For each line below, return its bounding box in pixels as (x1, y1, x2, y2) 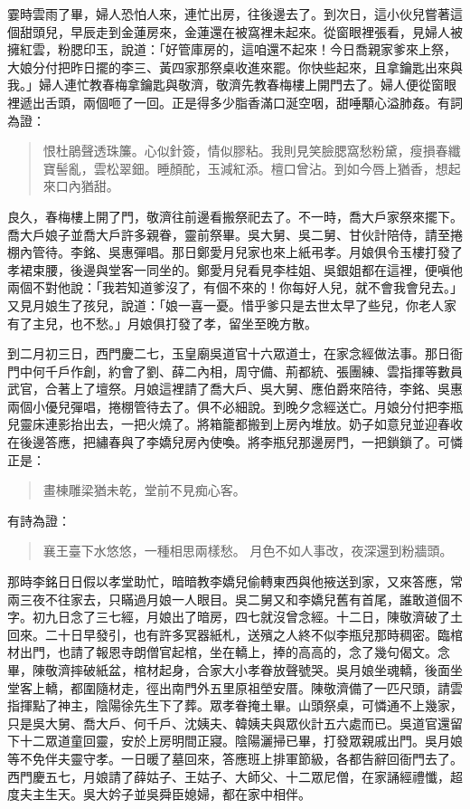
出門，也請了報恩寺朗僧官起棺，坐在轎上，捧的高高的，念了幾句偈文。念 (19, 642, 450, 661)
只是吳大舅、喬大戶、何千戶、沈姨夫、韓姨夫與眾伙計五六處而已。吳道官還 (7, 713, 450, 732)
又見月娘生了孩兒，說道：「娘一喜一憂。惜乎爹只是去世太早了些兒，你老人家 (7, 295, 456, 314)
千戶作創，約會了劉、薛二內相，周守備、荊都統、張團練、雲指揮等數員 (44, 361, 463, 380)
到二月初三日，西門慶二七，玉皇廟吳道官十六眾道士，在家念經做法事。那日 (7, 344, 450, 363)
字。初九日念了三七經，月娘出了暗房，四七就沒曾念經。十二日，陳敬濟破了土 (7, 607, 463, 626)
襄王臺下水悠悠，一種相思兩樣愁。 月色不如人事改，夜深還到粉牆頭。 (42, 541, 453, 560)
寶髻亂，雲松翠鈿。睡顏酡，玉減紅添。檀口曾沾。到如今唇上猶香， (42, 158, 436, 177)
